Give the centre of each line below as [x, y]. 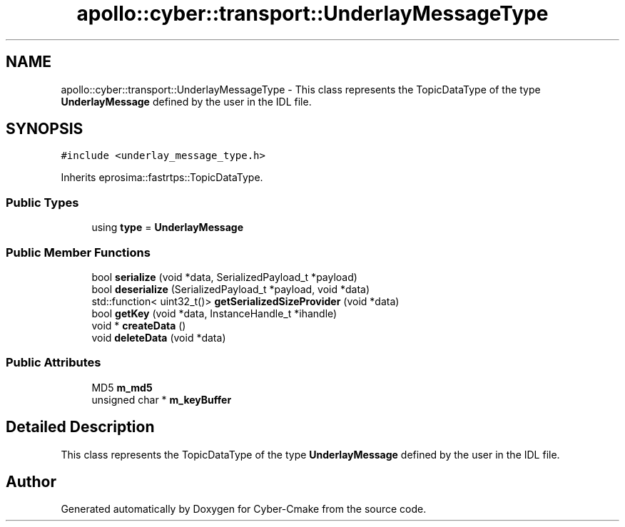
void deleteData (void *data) [159, 337]
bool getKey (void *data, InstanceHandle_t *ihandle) [214, 313]
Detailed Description [80, 427]
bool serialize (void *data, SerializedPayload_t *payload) [224, 277]
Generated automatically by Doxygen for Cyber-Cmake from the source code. [244, 509]
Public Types [42, 202]
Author [31, 481]
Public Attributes [54, 363]
